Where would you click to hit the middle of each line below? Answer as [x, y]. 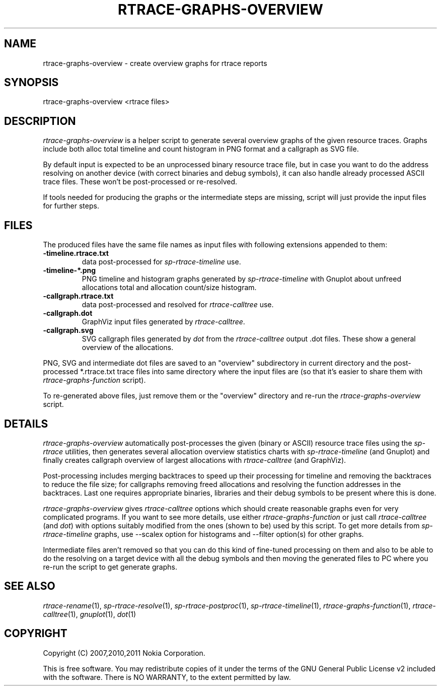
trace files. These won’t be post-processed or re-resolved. [140, 182]
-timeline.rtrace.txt [76, 253]
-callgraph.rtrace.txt [78, 296]
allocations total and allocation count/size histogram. [169, 288]
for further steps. [71, 206]
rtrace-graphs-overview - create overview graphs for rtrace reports [155, 63]
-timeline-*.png [69, 270]
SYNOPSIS [31, 83]
